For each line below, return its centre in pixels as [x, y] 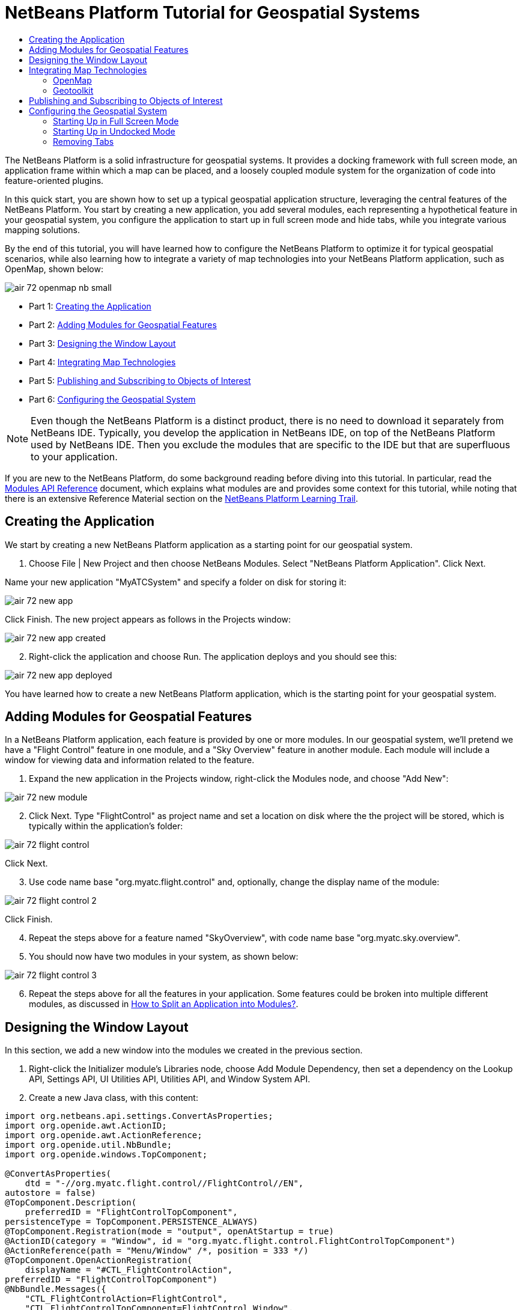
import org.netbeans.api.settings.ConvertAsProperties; [139, 1116]
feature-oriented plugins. [54, 180]
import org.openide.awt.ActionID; [86, 1126]
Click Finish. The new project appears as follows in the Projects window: [148, 619]
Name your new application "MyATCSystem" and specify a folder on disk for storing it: [176, 582]
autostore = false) [50, 1193]
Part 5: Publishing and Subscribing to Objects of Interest [140, 380]
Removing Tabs [83, 141]
